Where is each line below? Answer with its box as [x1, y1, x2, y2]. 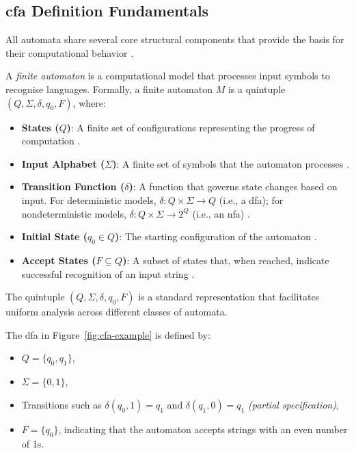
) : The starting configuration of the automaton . [115, 229, 317, 244]
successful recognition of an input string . [21, 266, 195, 281]
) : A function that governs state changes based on [128, 179, 338, 194]
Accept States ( [21, 253, 96, 267]
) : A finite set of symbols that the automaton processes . [112, 156, 349, 170]
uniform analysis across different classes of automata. [5, 305, 228, 319]
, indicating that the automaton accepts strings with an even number [58, 422, 348, 436]
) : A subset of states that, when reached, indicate [122, 253, 329, 267]
